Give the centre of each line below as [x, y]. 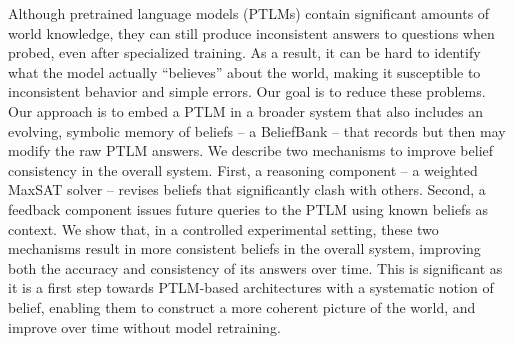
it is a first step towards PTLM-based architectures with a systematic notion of [251, 287]
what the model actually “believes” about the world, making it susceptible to [244, 71]
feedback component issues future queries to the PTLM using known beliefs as [248, 208]
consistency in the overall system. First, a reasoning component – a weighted [243, 169]
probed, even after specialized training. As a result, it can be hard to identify [244, 52]
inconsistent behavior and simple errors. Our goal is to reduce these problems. [247, 91]
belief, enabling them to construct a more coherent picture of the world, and [242, 306]
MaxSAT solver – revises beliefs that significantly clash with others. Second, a [247, 189]
